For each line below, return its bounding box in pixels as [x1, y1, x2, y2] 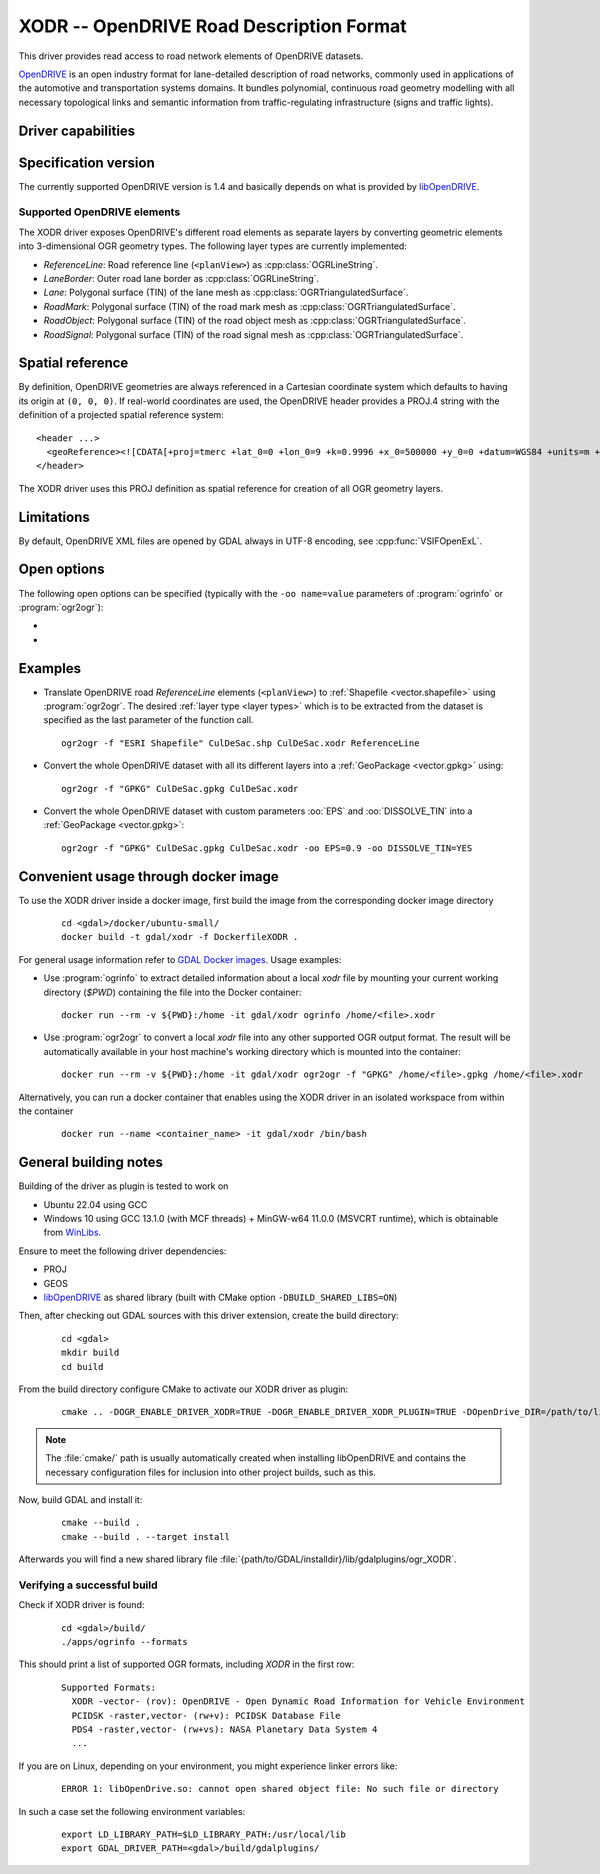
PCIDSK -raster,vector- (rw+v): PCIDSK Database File [71, 1710, 341, 1721]
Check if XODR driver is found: [18, 1599, 145, 1611]
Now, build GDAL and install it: [18, 1493, 143, 1505]
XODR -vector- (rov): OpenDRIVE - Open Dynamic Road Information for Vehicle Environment [71, 1696, 525, 1707]
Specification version [18, 154, 155, 171]
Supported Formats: [61, 1681, 157, 1693]
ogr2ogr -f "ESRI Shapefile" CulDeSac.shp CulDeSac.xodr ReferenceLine [61, 737, 420, 749]
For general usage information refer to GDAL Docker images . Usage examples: [18, 953, 342, 965]
